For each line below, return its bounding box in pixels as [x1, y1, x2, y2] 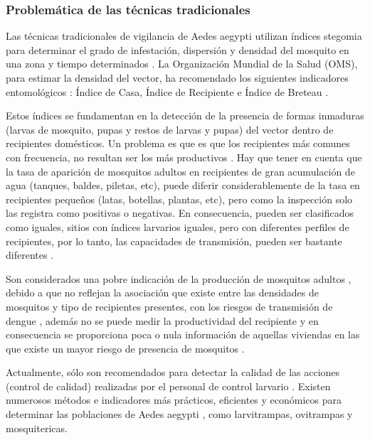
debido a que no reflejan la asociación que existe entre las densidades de [6, 285, 319, 300]
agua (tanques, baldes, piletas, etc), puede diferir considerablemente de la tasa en [6, 178, 360, 193]
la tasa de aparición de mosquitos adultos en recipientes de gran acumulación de [6, 163, 355, 178]
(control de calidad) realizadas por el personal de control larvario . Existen [6, 378, 331, 393]
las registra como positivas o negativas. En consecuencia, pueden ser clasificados [6, 205, 354, 220]
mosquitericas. [6, 420, 68, 435]
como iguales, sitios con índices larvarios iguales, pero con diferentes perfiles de [6, 219, 349, 234]
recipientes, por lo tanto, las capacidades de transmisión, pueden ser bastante [6, 233, 342, 248]
